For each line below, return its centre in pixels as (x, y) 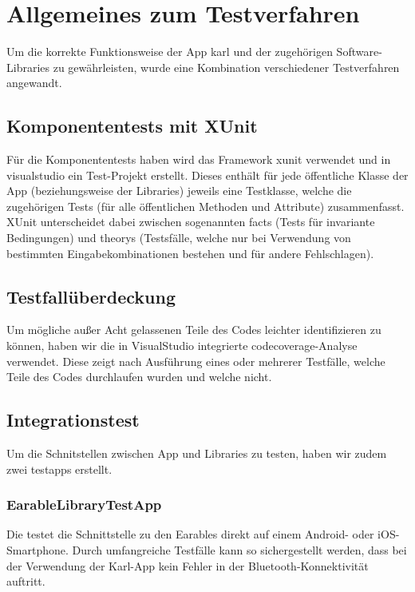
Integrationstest (73, 420)
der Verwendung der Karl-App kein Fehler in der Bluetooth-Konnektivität (188, 565)
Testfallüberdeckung (91, 296)
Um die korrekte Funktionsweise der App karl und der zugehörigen (170, 52)
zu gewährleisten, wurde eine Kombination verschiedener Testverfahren (226, 67)
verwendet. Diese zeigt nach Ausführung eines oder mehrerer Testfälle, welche (196, 361)
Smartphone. (38, 550)
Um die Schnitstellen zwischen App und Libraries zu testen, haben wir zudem (197, 453)
